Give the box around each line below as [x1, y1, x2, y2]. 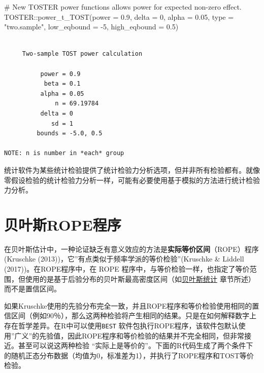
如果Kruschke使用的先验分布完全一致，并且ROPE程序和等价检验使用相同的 [4, 300, 252, 311]
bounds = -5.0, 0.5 [37, 130, 103, 137]
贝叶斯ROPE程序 [4, 214, 121, 235]
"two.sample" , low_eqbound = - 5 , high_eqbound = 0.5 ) [4, 21, 179, 32]
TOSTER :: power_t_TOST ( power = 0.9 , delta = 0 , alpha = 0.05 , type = [4, 11, 234, 22]
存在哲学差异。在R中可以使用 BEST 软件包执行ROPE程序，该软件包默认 [4, 320, 239, 330]
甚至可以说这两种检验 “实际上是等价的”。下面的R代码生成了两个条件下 [18, 340, 253, 351]
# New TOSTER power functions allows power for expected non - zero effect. [4, 2, 242, 12]
